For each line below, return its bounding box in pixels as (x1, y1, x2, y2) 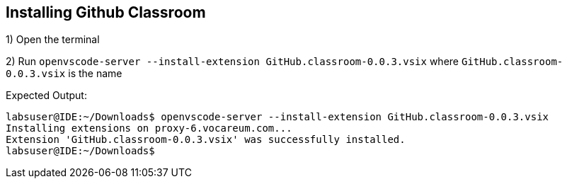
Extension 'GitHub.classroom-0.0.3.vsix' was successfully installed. (6, 134, 406, 146)
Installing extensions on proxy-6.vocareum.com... (6, 122, 292, 134)
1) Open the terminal (6, 33, 100, 46)
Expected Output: (6, 89, 87, 102)
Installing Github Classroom (6, 4, 206, 21)
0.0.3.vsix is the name (6, 67, 122, 80)
